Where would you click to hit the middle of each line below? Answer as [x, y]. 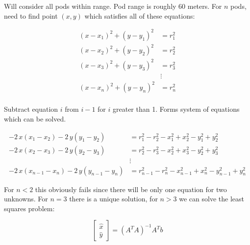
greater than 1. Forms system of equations [176, 109]
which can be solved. [35, 118]
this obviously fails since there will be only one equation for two [131, 189]
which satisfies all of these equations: [140, 15]
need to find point [31, 15]
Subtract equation [31, 109]
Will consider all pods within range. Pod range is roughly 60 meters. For [113, 6]
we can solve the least [212, 199]
